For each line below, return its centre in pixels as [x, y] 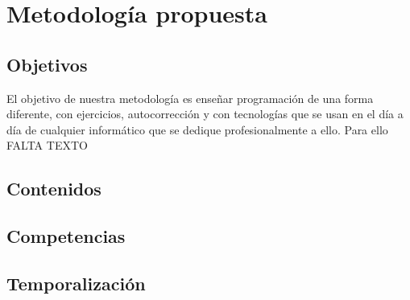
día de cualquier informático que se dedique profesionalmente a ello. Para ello [197, 129]
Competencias [66, 236]
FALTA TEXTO [47, 145]
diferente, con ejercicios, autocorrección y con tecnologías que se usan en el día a [205, 114]
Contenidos [54, 189]
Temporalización [76, 283]
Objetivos [47, 64]
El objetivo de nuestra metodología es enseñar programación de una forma [190, 98]
